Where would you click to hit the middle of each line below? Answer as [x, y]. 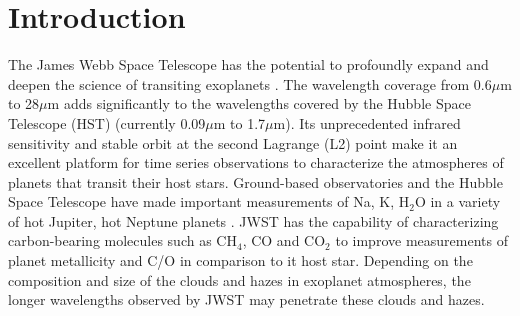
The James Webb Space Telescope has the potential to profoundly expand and [248, 64]
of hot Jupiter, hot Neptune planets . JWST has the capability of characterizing [253, 220]
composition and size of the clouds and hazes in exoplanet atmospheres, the [239, 279]
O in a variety [457, 201]
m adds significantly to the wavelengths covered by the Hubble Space [259, 103]
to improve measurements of [421, 240]
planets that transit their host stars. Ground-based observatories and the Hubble [255, 181]
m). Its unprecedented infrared [367, 122]
